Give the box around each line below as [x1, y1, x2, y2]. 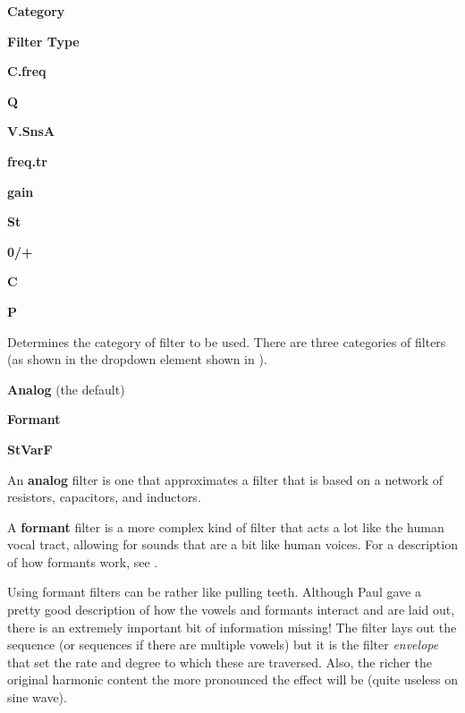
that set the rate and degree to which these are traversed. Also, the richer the [7, 652, 432, 671]
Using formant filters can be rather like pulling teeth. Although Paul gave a [7, 582, 421, 601]
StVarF [7, 439, 53, 458]
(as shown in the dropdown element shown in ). [7, 350, 267, 369]
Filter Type [7, 31, 80, 50]
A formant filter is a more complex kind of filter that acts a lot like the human [7, 517, 444, 536]
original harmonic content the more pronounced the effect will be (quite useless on [7, 670, 458, 689]
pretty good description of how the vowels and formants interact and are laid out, [7, 600, 455, 619]
